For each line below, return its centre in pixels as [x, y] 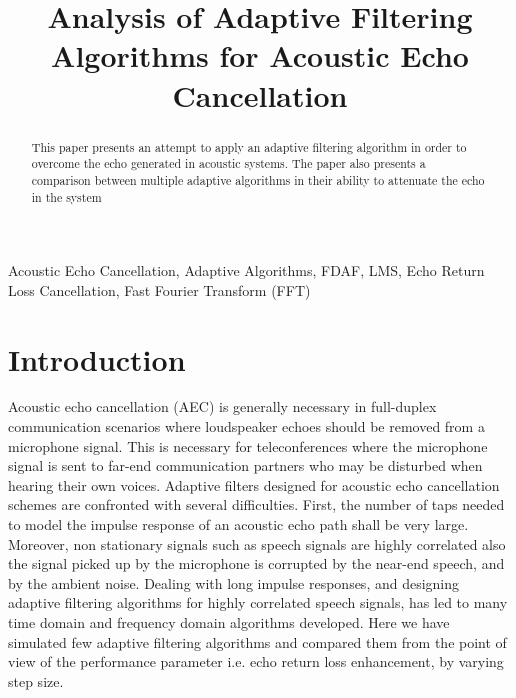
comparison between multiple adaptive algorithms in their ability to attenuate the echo [258, 179]
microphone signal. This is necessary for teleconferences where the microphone [248, 445]
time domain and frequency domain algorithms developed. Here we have [229, 622]
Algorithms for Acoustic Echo [260, 55]
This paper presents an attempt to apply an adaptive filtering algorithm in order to [249, 146]
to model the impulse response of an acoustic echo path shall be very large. [238, 524]
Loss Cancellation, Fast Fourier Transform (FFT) [159, 289]
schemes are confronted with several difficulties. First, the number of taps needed [256, 504]
